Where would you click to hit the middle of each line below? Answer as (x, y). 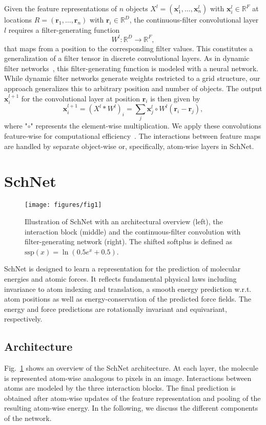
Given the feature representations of (61, 8)
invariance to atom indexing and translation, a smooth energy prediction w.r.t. (128, 289)
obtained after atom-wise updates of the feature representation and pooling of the (132, 398)
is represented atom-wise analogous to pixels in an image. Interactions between (128, 378)
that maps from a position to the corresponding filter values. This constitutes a (129, 48)
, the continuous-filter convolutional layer (194, 19)
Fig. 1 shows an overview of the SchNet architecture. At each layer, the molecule (131, 368)
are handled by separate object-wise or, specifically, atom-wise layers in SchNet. (129, 146)
